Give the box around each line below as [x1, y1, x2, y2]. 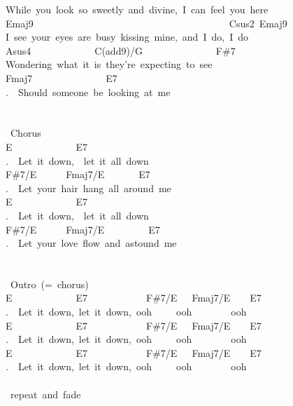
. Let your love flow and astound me [6, 236, 177, 250]
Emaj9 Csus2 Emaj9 [6, 15, 287, 30]
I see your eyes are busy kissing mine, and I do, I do [6, 29, 248, 44]
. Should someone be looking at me [6, 84, 171, 99]
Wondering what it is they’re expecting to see [6, 57, 213, 72]
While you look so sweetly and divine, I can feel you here [6, 2, 269, 16]
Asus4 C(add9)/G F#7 [6, 43, 236, 57]
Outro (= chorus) [10, 276, 89, 291]
